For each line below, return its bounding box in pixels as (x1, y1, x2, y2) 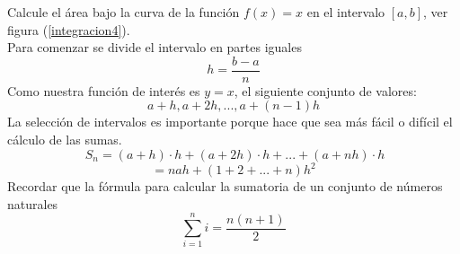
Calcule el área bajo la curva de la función (7, 3, 240, 21)
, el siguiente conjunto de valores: (234, 81, 417, 100)
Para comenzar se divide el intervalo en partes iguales (7, 38, 302, 57)
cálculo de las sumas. (7, 130, 122, 149)
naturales (7, 194, 58, 213)
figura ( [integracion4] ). (7, 20, 130, 39)
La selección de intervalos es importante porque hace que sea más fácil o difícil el (7, 112, 453, 131)
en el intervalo (306, 3, 385, 21)
